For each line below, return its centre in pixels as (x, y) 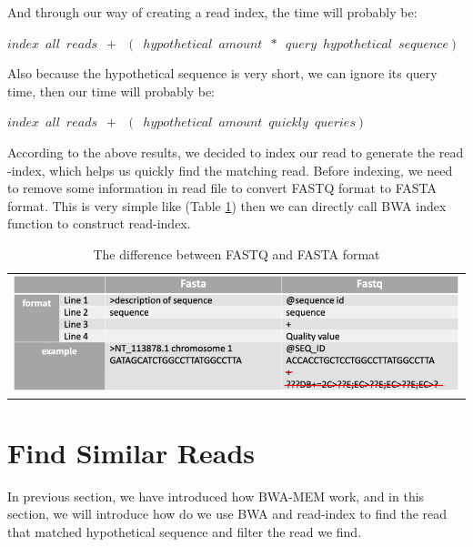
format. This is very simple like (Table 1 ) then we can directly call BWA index (227, 205)
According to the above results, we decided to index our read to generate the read (236, 152)
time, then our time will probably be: (111, 91)
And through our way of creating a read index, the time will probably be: (212, 12)
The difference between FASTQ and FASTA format (236, 253)
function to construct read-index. (99, 223)
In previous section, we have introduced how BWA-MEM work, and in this (216, 496)
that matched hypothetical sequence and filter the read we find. (185, 531)
